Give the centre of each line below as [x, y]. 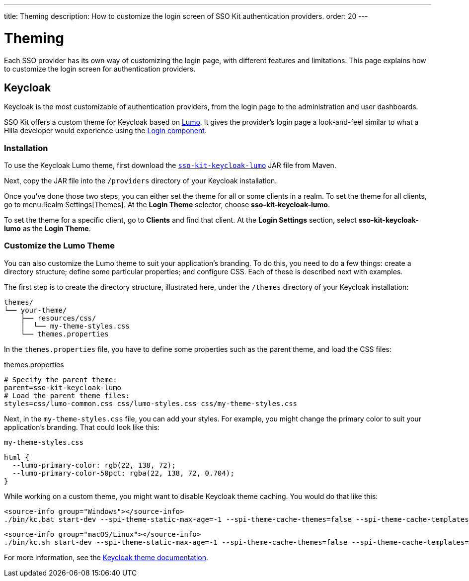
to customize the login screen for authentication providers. [100, 69]
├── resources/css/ [58, 318]
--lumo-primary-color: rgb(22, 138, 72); [94, 465]
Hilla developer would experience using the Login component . [105, 131]
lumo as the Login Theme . [47, 229]
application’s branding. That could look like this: [82, 427]
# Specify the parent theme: [61, 379]
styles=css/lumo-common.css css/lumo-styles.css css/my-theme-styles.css [151, 403]
